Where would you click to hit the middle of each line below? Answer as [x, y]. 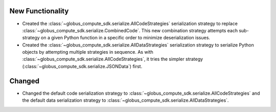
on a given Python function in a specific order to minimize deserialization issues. [126, 38]
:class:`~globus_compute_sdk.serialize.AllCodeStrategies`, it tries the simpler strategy [113, 59]
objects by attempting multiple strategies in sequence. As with [88, 52]
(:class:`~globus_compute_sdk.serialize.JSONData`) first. [82, 66]
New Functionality [39, 11]
